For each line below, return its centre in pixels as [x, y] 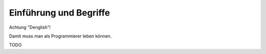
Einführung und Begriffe [60, 13]
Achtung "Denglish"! [30, 27]
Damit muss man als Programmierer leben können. [60, 36]
